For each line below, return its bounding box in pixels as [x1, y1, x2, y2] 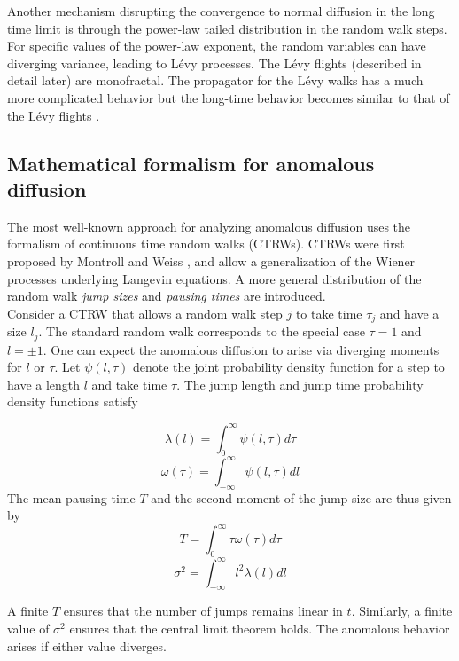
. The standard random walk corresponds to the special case [38, 322, 365, 341]
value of [7, 618, 50, 637]
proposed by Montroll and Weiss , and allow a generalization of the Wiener [7, 251, 416, 270]
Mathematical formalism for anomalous [7, 149, 375, 177]
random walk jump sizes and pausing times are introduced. [7, 287, 326, 305]
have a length [7, 374, 81, 393]
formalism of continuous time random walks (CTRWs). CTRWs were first [7, 234, 405, 253]
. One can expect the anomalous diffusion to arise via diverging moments [43, 340, 440, 358]
